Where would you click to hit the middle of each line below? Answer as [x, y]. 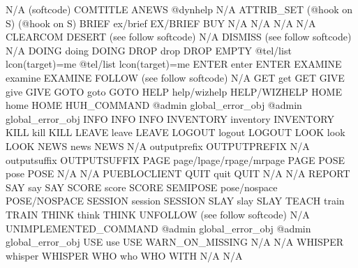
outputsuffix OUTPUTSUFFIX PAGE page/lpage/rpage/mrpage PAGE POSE [175, 159]
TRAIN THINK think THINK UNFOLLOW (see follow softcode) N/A [158, 214]
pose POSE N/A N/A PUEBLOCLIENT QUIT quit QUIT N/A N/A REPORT [178, 173]
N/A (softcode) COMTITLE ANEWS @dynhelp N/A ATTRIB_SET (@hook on [179, 9]
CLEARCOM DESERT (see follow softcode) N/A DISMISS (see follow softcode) [179, 37]
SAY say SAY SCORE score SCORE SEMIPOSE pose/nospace [142, 187]
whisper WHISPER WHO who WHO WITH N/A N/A [124, 255]
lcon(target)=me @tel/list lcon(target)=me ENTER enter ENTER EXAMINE [174, 64]
